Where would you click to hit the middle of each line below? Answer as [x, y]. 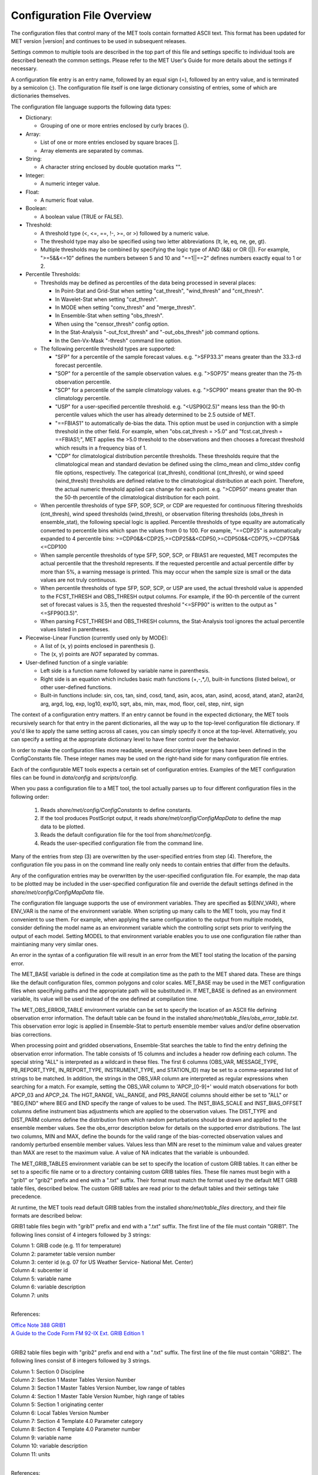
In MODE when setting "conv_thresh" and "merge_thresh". [125, 307]
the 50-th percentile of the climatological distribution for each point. [138, 497]
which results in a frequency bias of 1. [101, 448]
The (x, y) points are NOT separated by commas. [100, 654]
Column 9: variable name [41, 1437]
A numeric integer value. [70, 183]
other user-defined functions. [76, 687]
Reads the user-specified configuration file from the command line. [122, 843]
